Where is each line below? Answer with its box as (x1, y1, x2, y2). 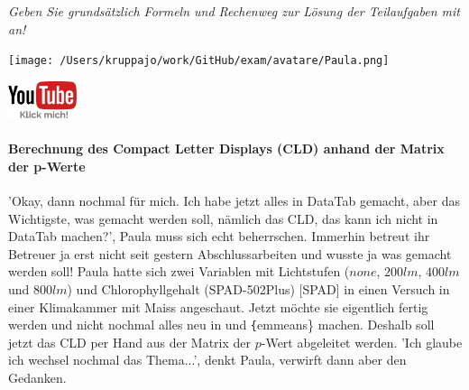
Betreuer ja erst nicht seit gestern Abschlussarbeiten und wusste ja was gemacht (8, 244, 452, 263)
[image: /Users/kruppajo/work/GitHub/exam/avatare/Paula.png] (8, 54, 390, 68)
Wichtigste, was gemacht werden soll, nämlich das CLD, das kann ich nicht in (8, 209, 438, 227)
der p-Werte (8, 156, 86, 175)
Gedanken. (8, 368, 67, 387)
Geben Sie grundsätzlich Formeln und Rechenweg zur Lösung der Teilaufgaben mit (8, 2, 460, 20)
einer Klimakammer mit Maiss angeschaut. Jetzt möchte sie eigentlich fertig (8, 297, 428, 316)
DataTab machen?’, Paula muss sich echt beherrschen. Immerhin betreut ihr (8, 227, 430, 246)
